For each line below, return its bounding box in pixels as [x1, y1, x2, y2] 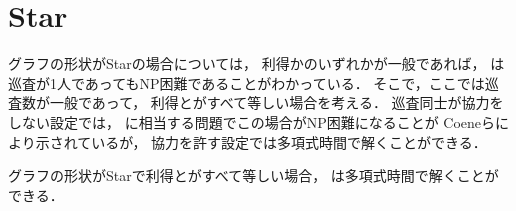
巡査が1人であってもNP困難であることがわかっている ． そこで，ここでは [8, 72, 485, 93]
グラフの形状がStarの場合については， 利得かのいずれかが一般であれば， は [8, 53, 505, 74]
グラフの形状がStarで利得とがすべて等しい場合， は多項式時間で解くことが [8, 165, 499, 186]
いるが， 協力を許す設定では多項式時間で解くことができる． [91, 131, 487, 152]
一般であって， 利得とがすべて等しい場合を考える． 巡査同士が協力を [49, 92, 504, 113]
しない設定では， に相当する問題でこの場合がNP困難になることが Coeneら [8, 111, 496, 132]
